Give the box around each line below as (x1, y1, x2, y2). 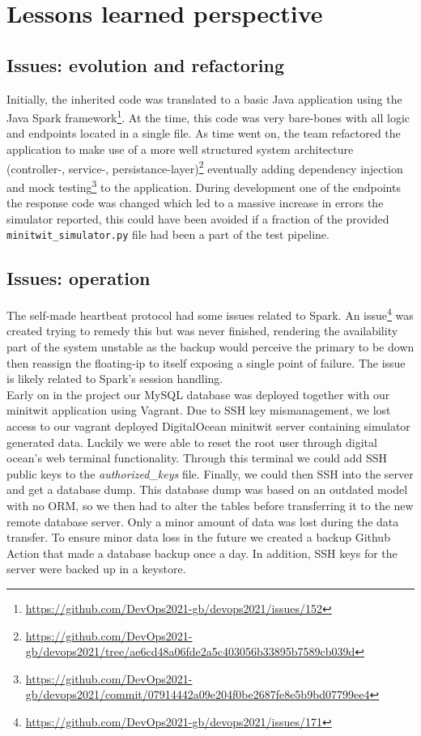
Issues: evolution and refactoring (6, 52, 285, 77)
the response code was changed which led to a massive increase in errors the (6, 194, 384, 211)
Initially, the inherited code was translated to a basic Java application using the (6, 90, 402, 107)
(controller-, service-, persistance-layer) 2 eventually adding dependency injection (6, 157, 403, 177)
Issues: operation (6, 266, 151, 291)
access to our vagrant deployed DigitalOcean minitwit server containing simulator (6, 417, 410, 434)
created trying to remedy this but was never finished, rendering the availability (6, 322, 398, 339)
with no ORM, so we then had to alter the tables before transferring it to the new (6, 496, 414, 513)
